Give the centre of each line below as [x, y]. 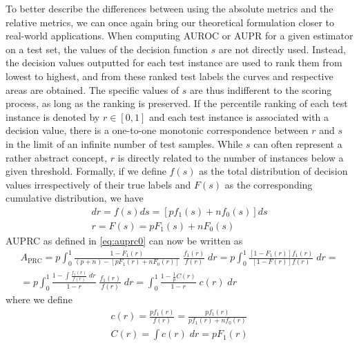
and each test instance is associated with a [239, 116]
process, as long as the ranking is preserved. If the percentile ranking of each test [177, 103]
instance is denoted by [53, 116]
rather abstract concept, [57, 157]
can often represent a [298, 143]
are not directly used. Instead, [282, 49]
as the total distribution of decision [273, 171]
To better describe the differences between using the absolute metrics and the [169, 8]
